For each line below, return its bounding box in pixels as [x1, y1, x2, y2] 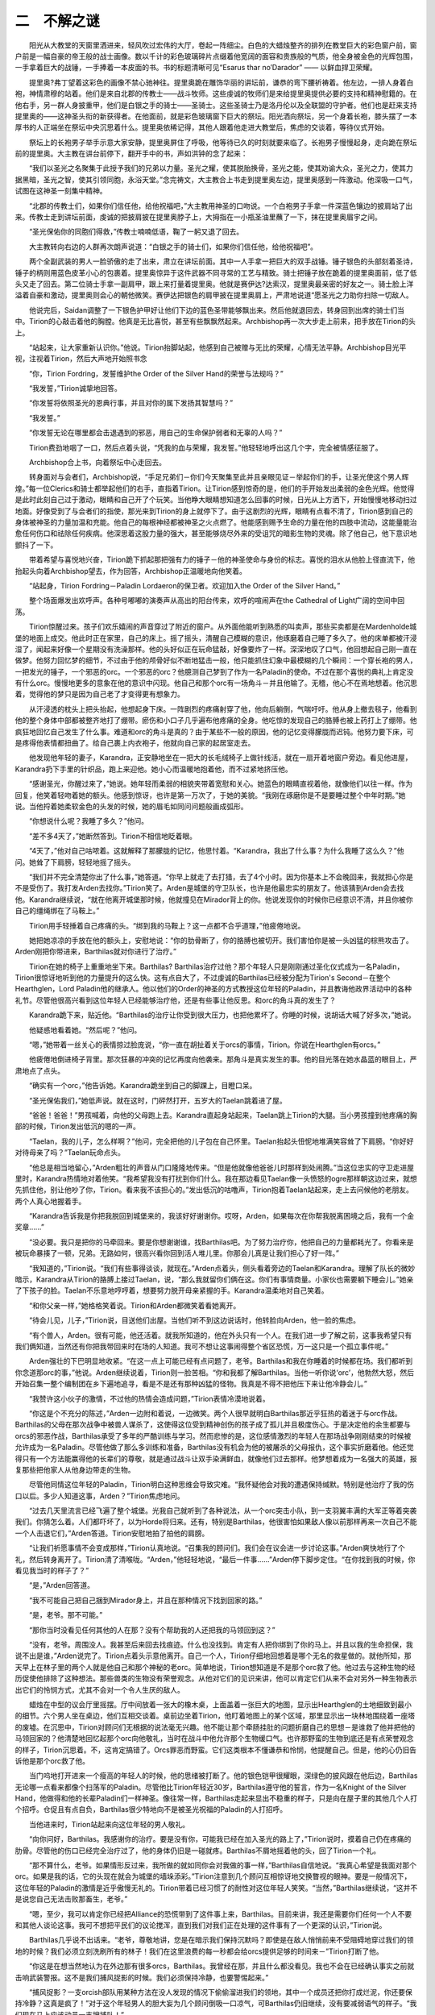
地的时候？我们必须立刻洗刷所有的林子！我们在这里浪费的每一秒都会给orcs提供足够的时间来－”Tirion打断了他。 [14, 1946, 383, 1956]
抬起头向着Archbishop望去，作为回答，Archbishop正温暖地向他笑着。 [14, 566, 247, 575]
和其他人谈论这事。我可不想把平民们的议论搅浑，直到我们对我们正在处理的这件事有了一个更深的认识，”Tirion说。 [14, 1920, 387, 1930]
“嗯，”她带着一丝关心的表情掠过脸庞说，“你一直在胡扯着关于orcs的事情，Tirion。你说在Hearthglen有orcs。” [28, 1040, 381, 1049]
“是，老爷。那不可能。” [28, 1610, 103, 1620]
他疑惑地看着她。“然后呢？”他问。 [28, 1024, 142, 1035]
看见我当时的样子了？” [14, 1566, 89, 1576]
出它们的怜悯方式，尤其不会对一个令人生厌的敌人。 [14, 1685, 184, 1694]
